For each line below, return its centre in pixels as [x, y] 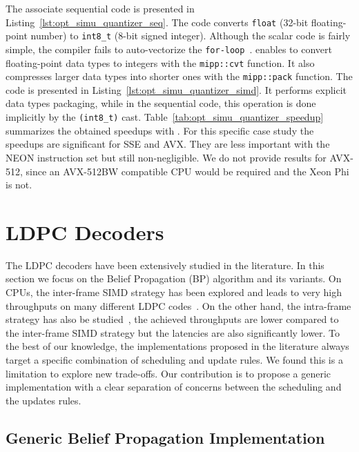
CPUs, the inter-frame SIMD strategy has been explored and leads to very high [174, 292]
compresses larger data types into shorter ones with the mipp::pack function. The [179, 76]
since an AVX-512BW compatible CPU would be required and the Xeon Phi [187, 171]
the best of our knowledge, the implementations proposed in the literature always [177, 346]
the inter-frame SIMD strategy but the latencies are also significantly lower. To [173, 332]
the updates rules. [43, 400]
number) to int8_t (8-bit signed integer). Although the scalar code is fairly [191, 36]
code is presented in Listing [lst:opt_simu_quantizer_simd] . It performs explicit [176, 89]
